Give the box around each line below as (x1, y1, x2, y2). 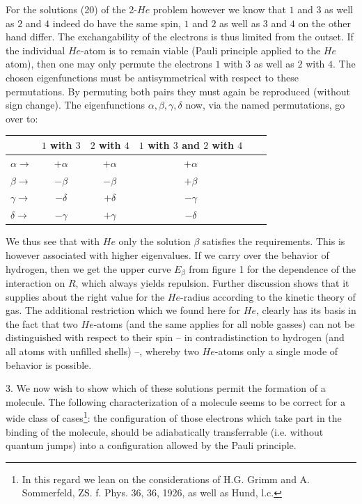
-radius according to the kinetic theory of (180, 289, 356, 304)
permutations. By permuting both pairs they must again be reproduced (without (6, 84, 350, 98)
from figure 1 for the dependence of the (189, 261, 356, 276)
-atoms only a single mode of (214, 343, 338, 358)
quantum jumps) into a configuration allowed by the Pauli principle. (6, 438, 297, 452)
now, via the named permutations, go (185, 97, 345, 112)
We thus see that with (6, 234, 100, 249)
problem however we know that (152, 2, 286, 16)
